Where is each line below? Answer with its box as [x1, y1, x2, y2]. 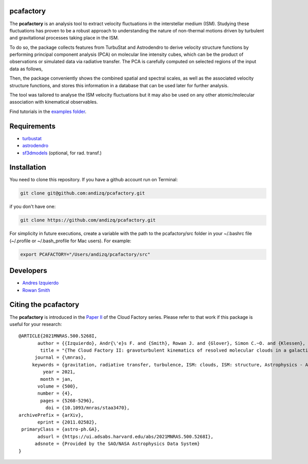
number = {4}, [37, 391, 73, 396]
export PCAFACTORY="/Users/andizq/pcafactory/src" [20, 252, 151, 257]
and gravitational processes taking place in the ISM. [9, 35, 119, 41]
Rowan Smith [22, 287, 50, 293]
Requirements [9, 122, 56, 130]
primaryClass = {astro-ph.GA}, [21, 427, 100, 432]
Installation [9, 163, 46, 172]
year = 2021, [43, 369, 76, 375]
